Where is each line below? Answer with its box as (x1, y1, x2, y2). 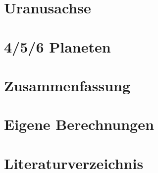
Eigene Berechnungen (4, 114, 154, 134)
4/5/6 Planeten (4, 36, 111, 57)
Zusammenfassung (4, 75, 131, 95)
